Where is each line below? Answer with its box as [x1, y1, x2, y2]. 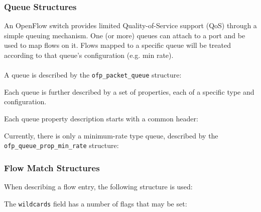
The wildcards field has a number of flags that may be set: [4, 198, 187, 208]
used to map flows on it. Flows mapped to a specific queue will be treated [4, 40, 231, 50]
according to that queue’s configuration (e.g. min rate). [4, 50, 174, 60]
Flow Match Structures [4, 161, 100, 174]
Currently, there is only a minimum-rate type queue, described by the [4, 130, 218, 140]
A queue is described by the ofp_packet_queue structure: [4, 69, 182, 80]
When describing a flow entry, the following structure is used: [4, 181, 193, 192]
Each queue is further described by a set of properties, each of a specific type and [4, 86, 254, 97]
